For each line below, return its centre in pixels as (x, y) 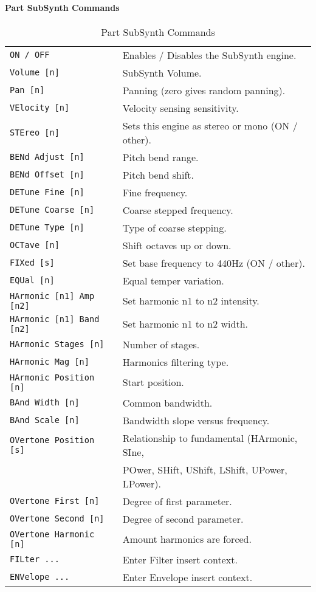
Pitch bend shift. (158, 174)
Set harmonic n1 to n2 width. (185, 324)
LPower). (142, 483)
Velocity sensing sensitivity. (180, 108)
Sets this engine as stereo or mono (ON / (210, 125)
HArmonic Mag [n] (50, 362)
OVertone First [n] (55, 501)
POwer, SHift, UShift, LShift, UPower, (205, 469)
